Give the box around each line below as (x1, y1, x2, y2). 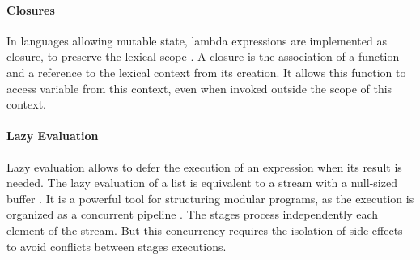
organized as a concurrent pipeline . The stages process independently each (6, 206, 379, 223)
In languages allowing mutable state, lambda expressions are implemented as (6, 32, 387, 49)
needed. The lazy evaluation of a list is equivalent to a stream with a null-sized (6, 174, 397, 191)
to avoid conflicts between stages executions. (6, 237, 227, 254)
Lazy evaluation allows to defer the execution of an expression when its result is (6, 158, 402, 175)
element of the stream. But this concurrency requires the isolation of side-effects (6, 221, 403, 238)
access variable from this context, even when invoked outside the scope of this (6, 79, 392, 96)
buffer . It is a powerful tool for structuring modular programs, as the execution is (6, 190, 414, 207)
